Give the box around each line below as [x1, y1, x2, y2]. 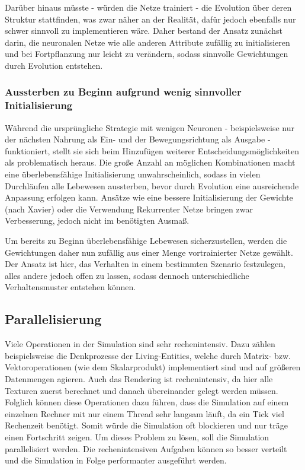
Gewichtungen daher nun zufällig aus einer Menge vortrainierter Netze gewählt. [5, 246, 293, 258]
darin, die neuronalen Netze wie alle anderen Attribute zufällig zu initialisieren [5, 36, 290, 48]
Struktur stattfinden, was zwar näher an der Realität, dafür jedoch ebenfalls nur [5, 12, 296, 25]
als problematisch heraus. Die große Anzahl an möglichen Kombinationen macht [5, 156, 296, 169]
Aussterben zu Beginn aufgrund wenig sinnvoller [5, 84, 242, 99]
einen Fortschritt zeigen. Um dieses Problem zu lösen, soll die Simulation [5, 430, 269, 443]
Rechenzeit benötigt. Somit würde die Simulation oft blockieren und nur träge [5, 419, 288, 431]
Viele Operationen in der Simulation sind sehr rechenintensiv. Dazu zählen [5, 338, 275, 350]
